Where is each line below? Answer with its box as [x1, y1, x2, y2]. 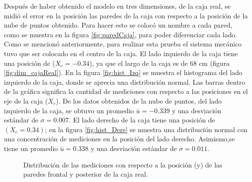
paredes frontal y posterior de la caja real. [23, 169, 148, 179]
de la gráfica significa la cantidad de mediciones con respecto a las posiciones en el [4, 86, 248, 96]
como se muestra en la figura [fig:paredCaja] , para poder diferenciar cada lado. [4, 29, 237, 39]
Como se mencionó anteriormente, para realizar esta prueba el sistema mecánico [4, 39, 242, 49]
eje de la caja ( [4, 95, 48, 106]
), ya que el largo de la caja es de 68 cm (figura [89, 58, 230, 68]
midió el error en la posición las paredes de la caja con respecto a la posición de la [4, 10, 248, 20]
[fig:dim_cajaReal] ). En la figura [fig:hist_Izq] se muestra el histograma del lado [4, 67, 243, 77]
